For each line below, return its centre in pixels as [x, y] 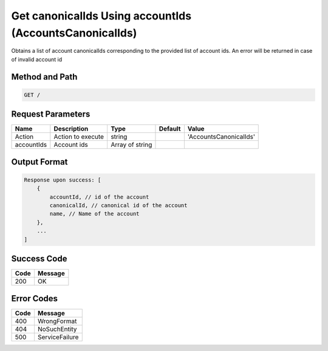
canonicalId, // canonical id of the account [118, 206]
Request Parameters [51, 114]
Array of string [131, 145]
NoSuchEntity [57, 329]
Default [170, 129]
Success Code [39, 258]
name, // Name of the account [94, 214]
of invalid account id [37, 59]
